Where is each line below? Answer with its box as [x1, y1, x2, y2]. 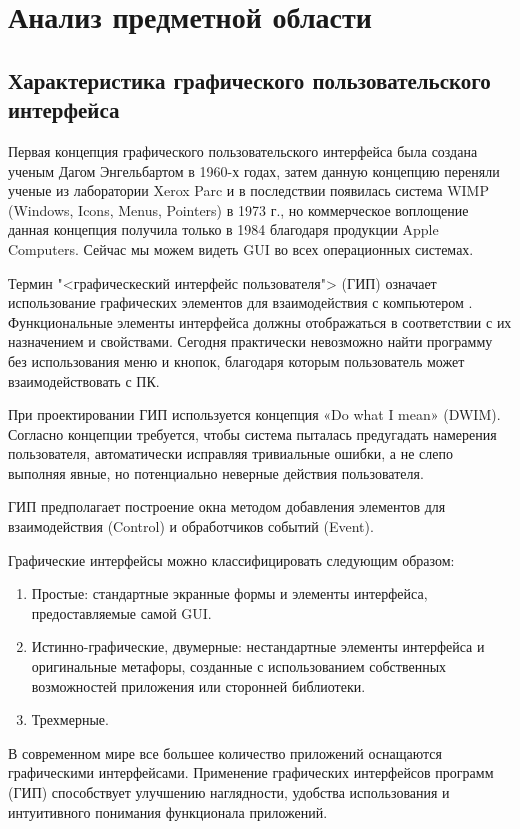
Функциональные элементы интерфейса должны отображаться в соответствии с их [8, 311, 512, 332]
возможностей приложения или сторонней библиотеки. [31, 675, 366, 696]
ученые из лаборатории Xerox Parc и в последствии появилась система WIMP [8, 180, 489, 201]
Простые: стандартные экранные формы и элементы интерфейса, [31, 583, 428, 604]
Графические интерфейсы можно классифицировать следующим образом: [8, 549, 455, 570]
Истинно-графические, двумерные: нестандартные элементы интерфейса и [31, 636, 485, 657]
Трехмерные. [31, 709, 109, 730]
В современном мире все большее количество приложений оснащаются [8, 742, 442, 763]
